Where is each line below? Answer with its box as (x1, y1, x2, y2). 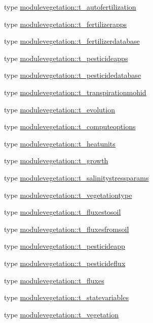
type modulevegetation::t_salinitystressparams (4, 172, 149, 183)
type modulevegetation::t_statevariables (4, 292, 129, 303)
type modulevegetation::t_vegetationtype (4, 189, 132, 200)
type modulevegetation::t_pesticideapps (4, 52, 128, 63)
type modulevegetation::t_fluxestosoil (4, 207, 121, 217)
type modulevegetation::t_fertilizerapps (4, 18, 127, 29)
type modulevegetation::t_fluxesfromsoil (4, 223, 129, 234)
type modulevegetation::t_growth (4, 155, 108, 166)
